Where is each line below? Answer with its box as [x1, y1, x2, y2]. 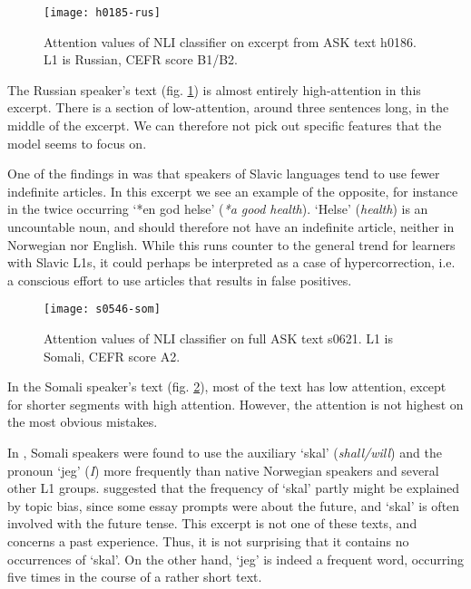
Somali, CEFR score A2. [44, 346, 181, 365]
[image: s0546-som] [44, 303, 161, 316]
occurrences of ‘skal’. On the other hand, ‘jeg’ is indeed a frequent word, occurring [7, 549, 464, 568]
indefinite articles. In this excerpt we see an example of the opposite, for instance [7, 181, 458, 200]
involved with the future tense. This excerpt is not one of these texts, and [7, 514, 417, 533]
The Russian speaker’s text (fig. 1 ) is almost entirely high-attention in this [7, 80, 421, 99]
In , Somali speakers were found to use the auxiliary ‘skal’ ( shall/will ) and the [7, 443, 442, 461]
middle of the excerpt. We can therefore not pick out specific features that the [7, 116, 442, 135]
